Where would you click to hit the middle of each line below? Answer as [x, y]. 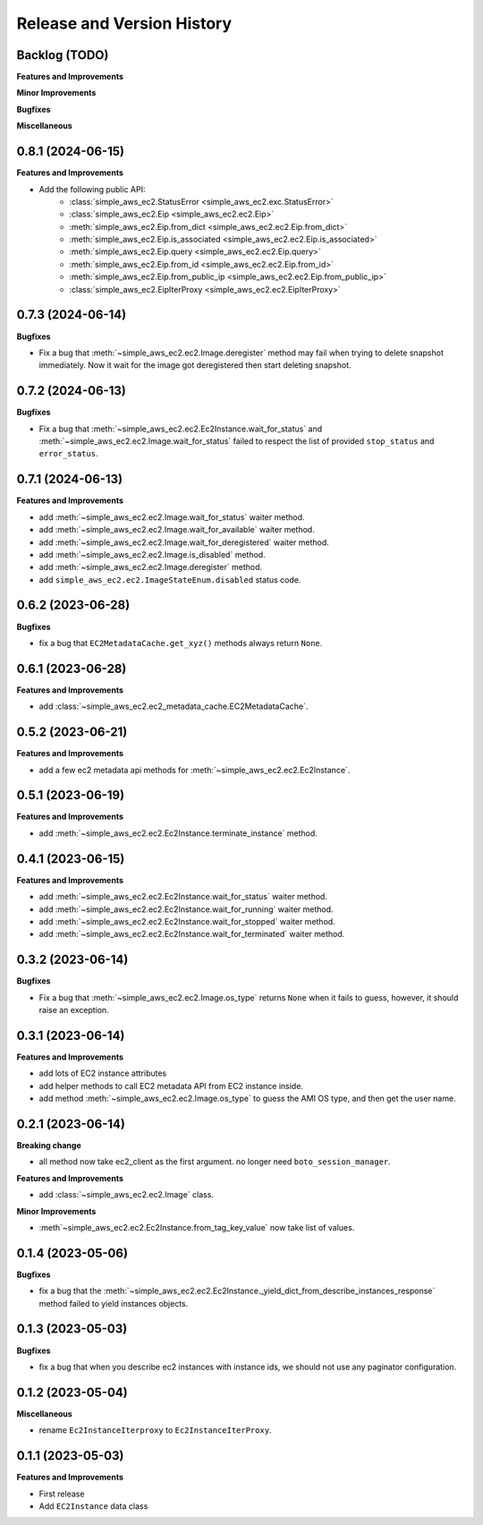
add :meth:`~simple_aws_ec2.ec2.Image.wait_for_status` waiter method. [172, 517]
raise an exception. [74, 1010]
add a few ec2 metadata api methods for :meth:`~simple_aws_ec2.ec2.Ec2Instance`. [195, 770]
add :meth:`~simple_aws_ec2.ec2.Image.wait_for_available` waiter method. [177, 530]
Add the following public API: [92, 189]
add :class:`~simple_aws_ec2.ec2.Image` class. [127, 1195]
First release [62, 1494]
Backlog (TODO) [63, 55]
